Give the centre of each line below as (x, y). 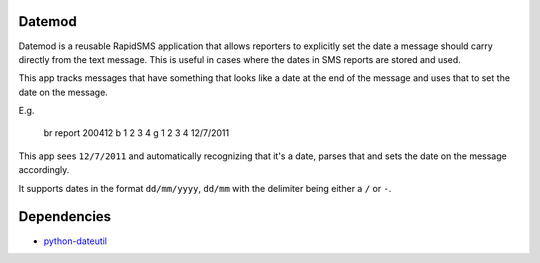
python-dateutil (75, 241)
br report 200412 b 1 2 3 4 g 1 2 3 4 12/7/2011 (136, 133)
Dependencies (65, 216)
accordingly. (44, 170)
